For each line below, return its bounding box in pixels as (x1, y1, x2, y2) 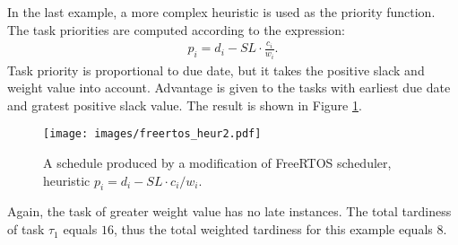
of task (7, 220, 45, 239)
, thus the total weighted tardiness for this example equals (113, 220, 433, 239)
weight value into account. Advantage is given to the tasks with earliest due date (7, 78, 451, 97)
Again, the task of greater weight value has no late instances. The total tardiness (7, 202, 452, 221)
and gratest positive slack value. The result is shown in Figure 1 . (7, 95, 362, 114)
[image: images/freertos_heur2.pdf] (43, 127, 262, 141)
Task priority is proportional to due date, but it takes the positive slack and (7, 60, 425, 79)
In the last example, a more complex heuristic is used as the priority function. (7, 3, 436, 21)
